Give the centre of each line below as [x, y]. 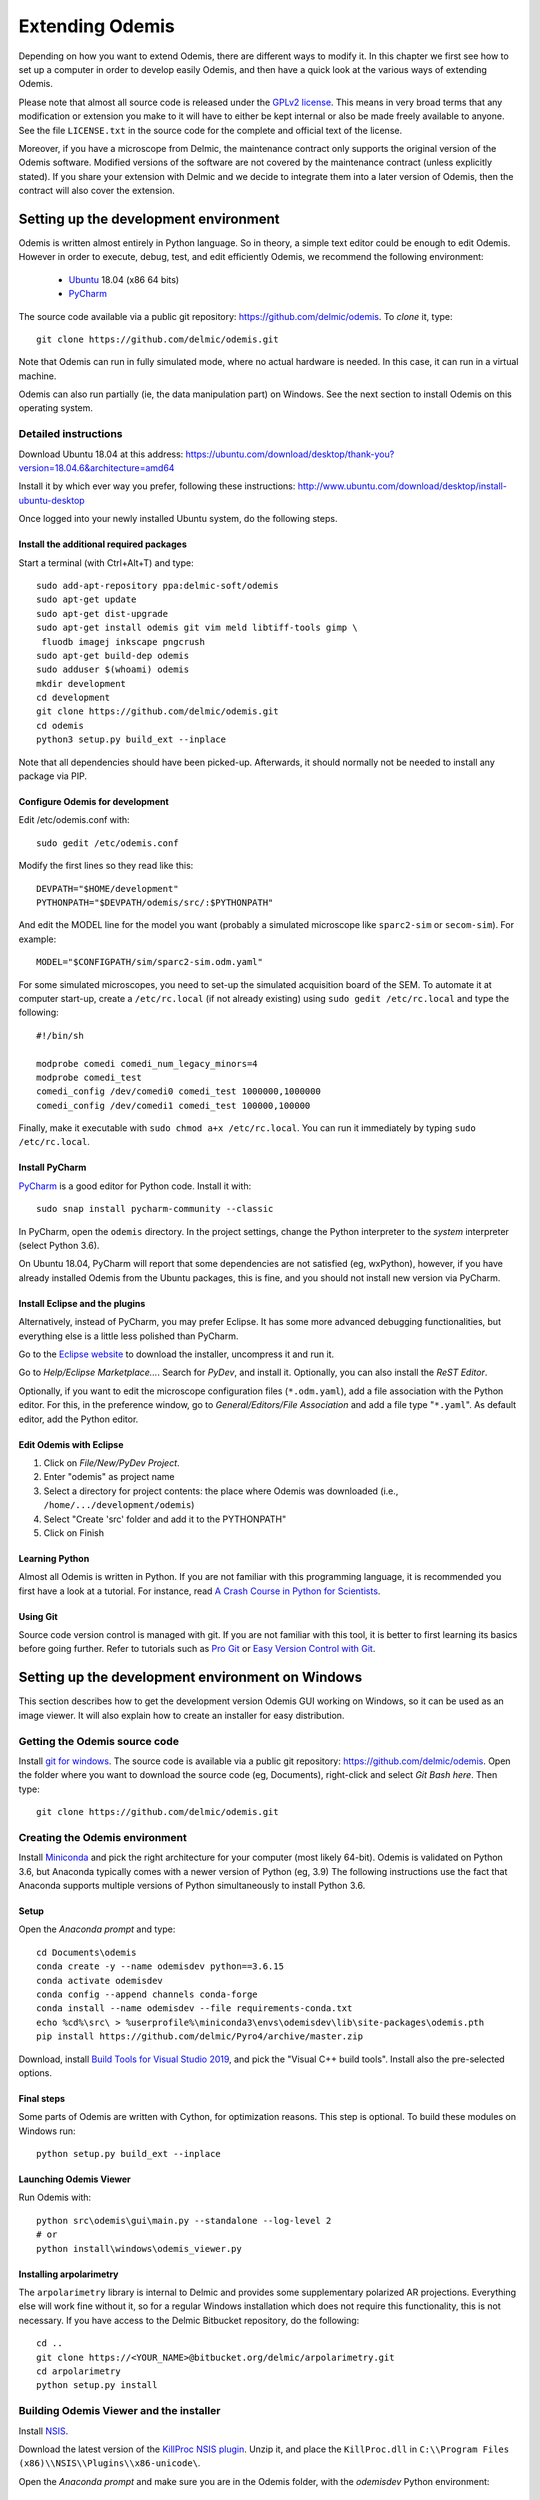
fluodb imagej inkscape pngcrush [123, 641]
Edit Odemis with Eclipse [71, 1444]
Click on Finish [74, 1532]
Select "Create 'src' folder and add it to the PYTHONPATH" [165, 1519]
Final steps [41, 2098]
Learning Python [54, 1558]
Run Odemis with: [55, 2197]
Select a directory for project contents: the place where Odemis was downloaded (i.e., [221, 1491]
